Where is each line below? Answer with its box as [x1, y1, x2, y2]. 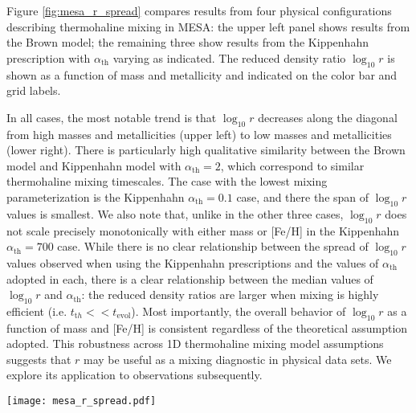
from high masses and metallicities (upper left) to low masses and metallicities [6, 125, 392, 142]
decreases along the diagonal [258, 108, 398, 125]
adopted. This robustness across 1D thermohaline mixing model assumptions [6, 335, 384, 352]
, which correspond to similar [220, 157, 365, 174]
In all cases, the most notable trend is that [6, 108, 217, 125]
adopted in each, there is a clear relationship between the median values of [6, 270, 373, 287]
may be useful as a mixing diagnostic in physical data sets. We [83, 350, 392, 367]
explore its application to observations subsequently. [6, 366, 263, 383]
